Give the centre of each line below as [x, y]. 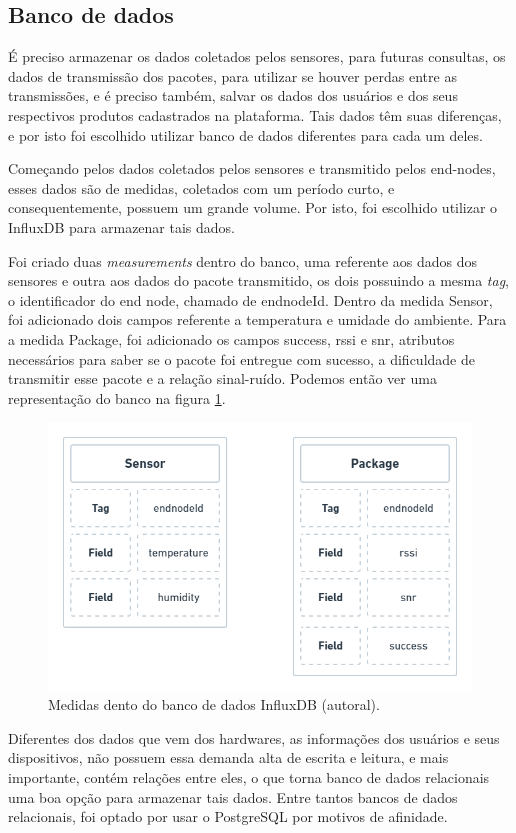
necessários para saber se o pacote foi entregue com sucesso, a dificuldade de [241, 358]
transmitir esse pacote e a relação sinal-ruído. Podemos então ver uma [222, 378]
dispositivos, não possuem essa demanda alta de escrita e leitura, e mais [228, 757]
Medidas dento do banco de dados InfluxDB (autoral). [214, 704]
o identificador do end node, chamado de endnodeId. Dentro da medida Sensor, [250, 299]
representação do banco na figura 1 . [117, 397]
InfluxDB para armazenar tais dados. [122, 226]
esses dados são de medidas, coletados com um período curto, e [201, 187]
